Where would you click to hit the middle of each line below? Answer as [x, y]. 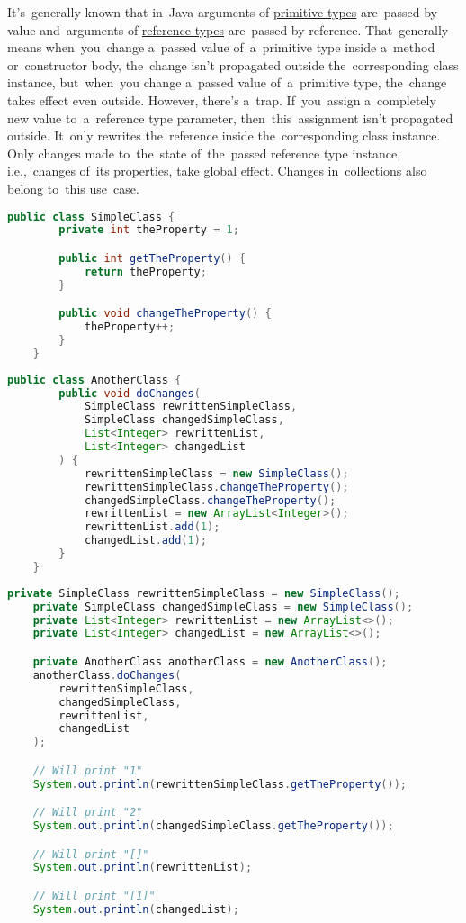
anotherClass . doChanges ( [107, 675]
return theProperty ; [145, 271]
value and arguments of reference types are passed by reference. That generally [228, 29]
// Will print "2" [88, 813]
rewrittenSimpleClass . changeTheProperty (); [216, 487]
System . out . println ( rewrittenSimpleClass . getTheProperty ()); [220, 784]
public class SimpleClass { [91, 217]
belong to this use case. [73, 188]
